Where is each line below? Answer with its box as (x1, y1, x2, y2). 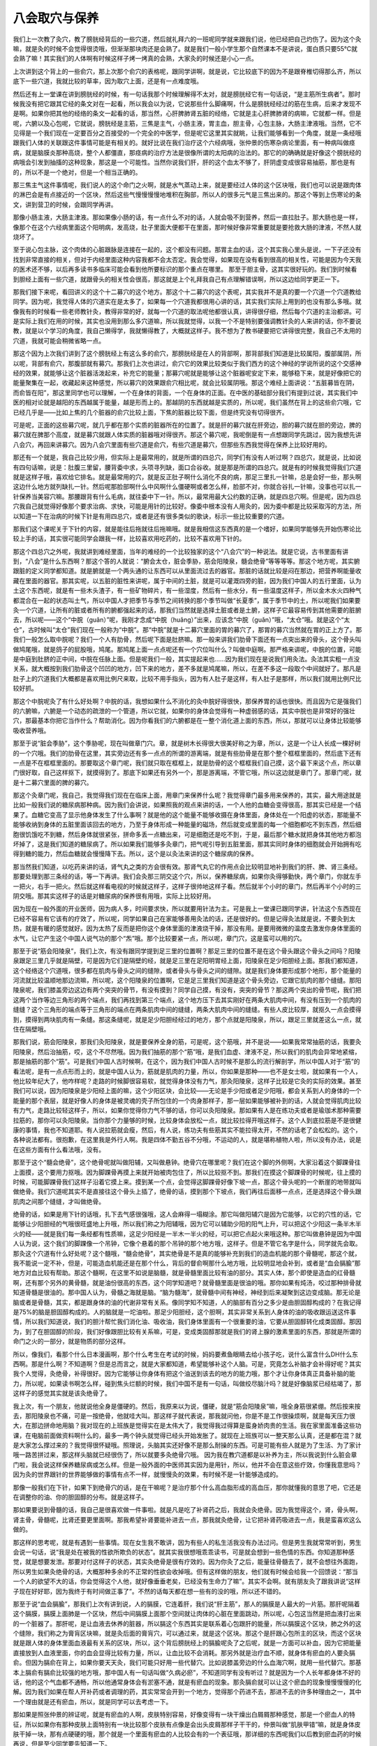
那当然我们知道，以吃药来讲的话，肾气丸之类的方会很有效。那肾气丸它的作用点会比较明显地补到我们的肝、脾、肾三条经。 (13, 863, 362, 871)
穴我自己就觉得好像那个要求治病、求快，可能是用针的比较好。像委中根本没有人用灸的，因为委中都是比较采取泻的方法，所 (13, 502, 362, 511)
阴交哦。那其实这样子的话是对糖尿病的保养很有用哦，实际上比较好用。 (13, 891, 215, 900)
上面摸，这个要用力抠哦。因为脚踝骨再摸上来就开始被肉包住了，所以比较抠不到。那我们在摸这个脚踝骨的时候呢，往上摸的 (13, 1168, 362, 1176)
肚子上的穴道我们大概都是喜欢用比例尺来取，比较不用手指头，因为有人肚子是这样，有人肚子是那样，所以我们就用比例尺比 (13, 674, 362, 682)
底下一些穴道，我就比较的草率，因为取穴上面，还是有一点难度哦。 (13, 77, 202, 85)
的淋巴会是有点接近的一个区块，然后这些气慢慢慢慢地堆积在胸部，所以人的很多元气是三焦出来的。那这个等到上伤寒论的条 (13, 191, 362, 199)
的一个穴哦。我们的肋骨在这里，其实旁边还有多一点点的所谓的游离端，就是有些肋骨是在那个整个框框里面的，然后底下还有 (13, 749, 362, 757)
